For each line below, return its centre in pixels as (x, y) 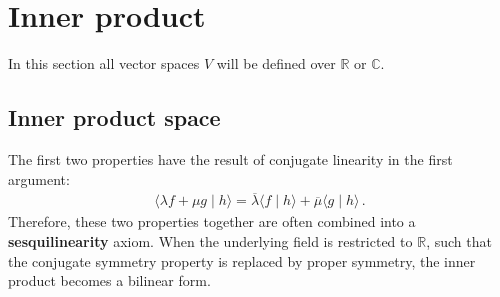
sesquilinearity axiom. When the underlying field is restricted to (210, 240)
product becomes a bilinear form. (109, 280)
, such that (459, 240)
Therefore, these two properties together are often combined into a (212, 221)
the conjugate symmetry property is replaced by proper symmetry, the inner (242, 260)
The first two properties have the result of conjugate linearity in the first (230, 158)
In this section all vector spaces (104, 63)
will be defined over (276, 63)
